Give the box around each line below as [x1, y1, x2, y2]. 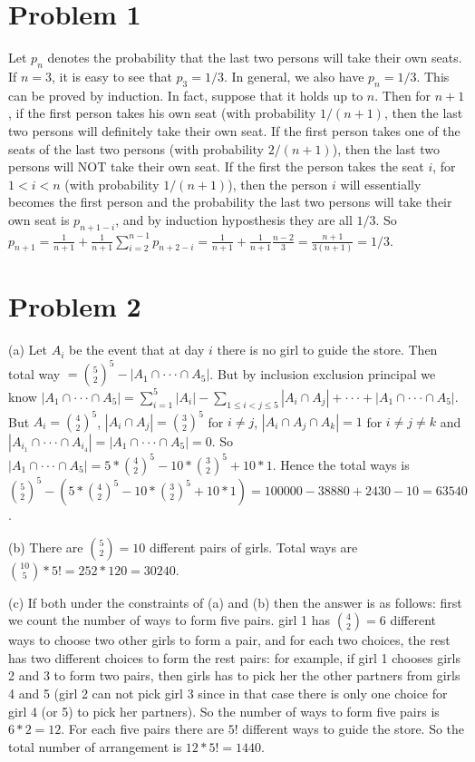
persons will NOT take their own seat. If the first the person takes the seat [8, 157, 424, 176]
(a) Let [8, 340, 47, 359]
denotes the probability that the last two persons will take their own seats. [47, 48, 462, 67]
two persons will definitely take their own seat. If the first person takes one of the [8, 121, 460, 140]
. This [416, 66, 450, 85]
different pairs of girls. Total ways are [149, 537, 358, 556]
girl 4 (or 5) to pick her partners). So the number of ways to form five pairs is [8, 701, 440, 720]
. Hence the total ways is [272, 454, 410, 474]
